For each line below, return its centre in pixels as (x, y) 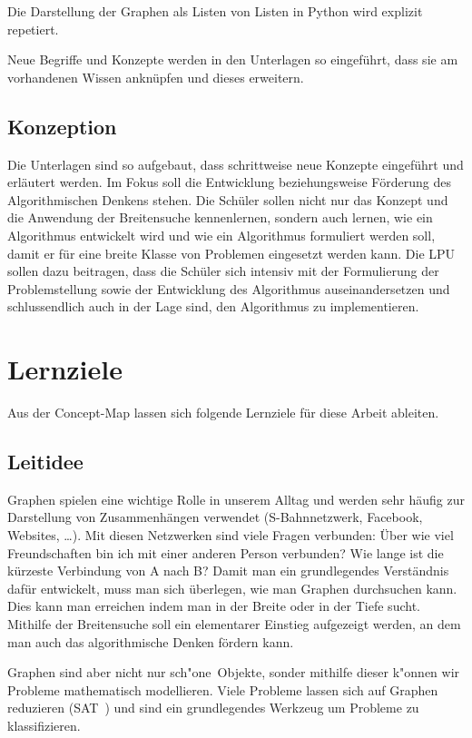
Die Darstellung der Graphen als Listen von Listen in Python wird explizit (215, 11)
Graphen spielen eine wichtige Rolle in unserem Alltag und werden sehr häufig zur (236, 499)
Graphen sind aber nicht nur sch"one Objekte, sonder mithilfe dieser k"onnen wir (234, 672)
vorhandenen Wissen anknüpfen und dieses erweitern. (156, 77)
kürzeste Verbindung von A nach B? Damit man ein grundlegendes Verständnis (228, 571)
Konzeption (62, 126)
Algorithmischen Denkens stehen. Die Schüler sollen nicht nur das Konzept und (228, 199)
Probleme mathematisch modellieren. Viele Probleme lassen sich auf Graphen (223, 689)
